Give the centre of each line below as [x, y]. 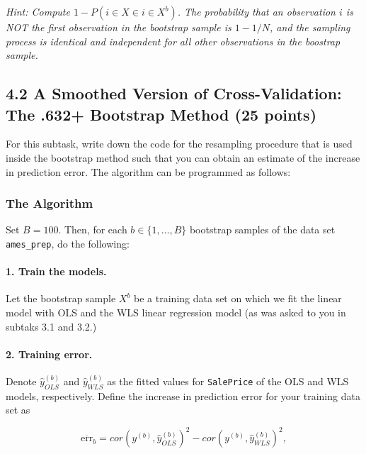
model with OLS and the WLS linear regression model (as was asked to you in [176, 312]
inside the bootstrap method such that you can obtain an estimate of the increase [183, 157]
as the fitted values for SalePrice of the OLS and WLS [228, 381]
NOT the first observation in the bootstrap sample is [119, 27]
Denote [21, 381]
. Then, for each [93, 229]
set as [18, 410]
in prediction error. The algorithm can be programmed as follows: [148, 171]
